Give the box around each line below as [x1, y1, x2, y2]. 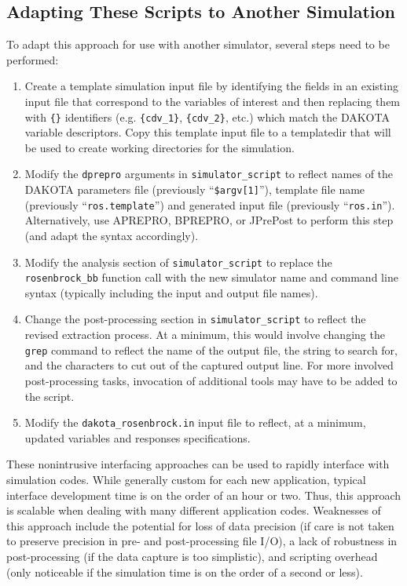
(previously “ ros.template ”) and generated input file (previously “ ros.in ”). [24, 196, 395, 213]
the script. [24, 388, 75, 404]
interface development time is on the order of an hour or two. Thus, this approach [6, 486, 401, 503]
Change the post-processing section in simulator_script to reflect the [24, 311, 366, 327]
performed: [6, 51, 59, 67]
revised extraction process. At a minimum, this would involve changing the [24, 326, 385, 343]
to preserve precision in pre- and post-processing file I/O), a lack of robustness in [6, 533, 398, 549]
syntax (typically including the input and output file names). [24, 284, 318, 300]
